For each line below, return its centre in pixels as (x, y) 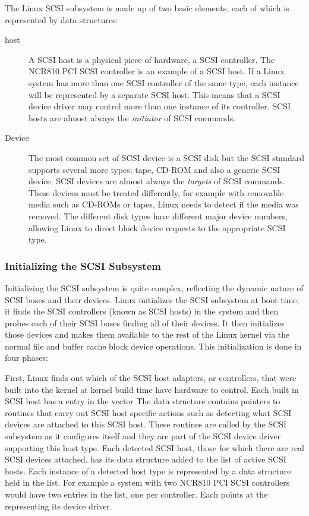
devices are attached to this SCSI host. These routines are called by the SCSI (146, 424)
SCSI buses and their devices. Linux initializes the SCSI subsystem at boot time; (152, 299)
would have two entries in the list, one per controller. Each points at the (136, 494)
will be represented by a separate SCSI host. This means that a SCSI (154, 94)
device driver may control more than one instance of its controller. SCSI (160, 106)
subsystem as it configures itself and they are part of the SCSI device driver (143, 436)
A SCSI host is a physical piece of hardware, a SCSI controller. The (152, 59)
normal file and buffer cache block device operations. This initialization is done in (153, 346)
